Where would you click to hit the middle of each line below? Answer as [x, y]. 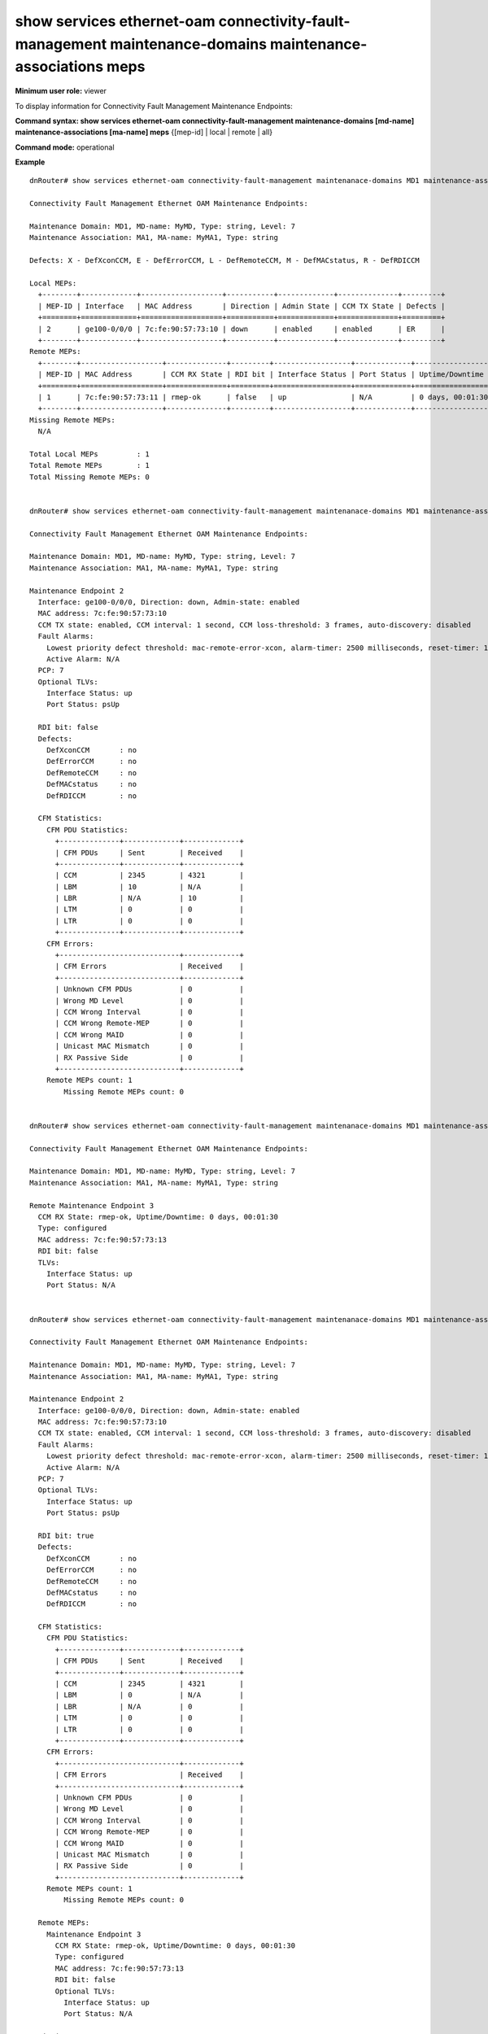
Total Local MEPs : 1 [90, 454]
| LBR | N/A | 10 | [149, 898]
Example [30, 162]
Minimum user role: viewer [61, 91]
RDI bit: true [66, 1535]
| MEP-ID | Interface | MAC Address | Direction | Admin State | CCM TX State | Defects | [242, 306]
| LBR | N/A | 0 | [149, 1706]
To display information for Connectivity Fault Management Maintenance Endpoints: [154, 106]
